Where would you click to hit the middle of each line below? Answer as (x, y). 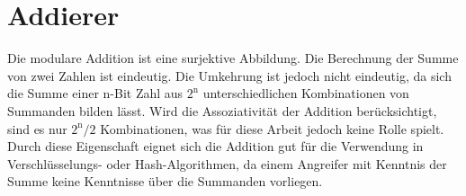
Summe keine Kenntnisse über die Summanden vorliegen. (165, 181)
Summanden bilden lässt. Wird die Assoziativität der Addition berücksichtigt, (222, 110)
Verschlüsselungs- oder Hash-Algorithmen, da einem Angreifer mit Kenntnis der (227, 163)
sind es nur (37, 128)
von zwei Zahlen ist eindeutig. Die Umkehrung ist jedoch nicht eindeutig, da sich (229, 75)
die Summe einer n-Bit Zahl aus (95, 93)
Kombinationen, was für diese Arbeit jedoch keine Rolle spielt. (272, 128)
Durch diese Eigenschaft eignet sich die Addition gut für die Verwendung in (215, 146)
